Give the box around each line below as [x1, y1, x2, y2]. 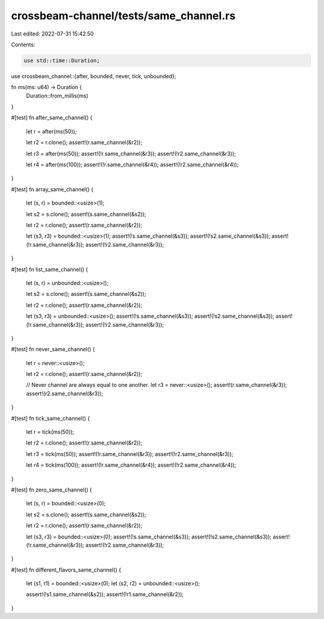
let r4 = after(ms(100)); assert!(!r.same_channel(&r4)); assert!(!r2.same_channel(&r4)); [26, 161, 239, 168]
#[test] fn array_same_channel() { [11, 185, 94, 192]
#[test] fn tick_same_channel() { [11, 414, 90, 422]
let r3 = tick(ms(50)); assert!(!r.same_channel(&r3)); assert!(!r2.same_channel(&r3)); [26, 450, 233, 457]
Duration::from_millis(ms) [26, 92, 89, 99]
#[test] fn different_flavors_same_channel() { [11, 566, 121, 573]
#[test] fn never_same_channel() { [11, 346, 95, 353]
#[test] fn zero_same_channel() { [11, 486, 92, 493]
